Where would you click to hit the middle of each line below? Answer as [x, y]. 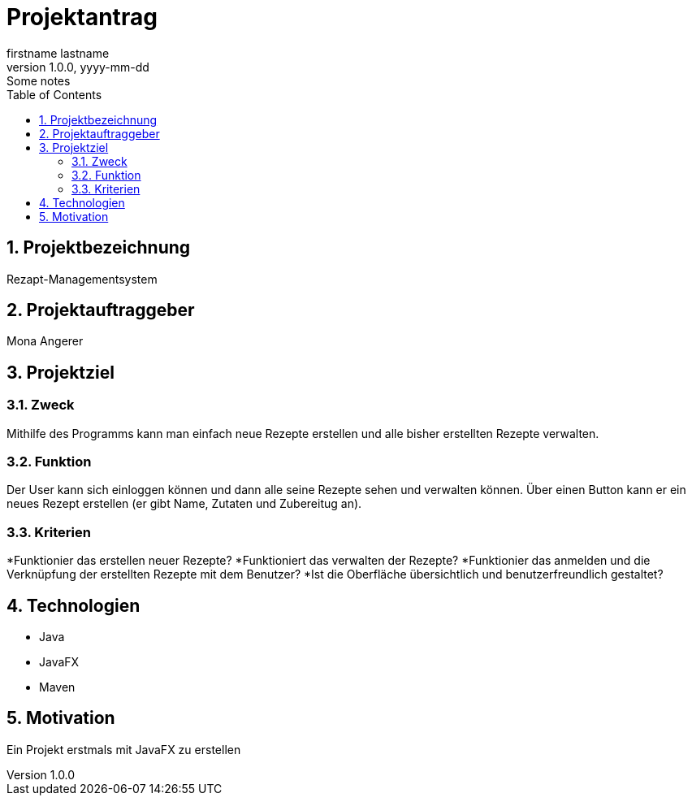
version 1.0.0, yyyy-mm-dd [78, 67]
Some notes [39, 80]
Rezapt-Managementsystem [82, 279]
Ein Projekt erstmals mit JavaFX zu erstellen [124, 749]
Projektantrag [82, 17]
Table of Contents [54, 94]
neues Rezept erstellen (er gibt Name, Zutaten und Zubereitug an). [184, 504]
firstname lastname [58, 53]
